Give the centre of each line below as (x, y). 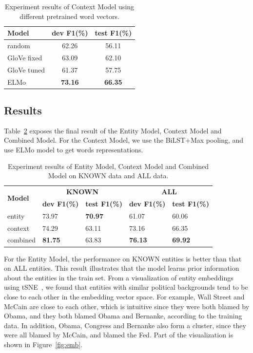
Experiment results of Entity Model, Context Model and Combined (108, 166)
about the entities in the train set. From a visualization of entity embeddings (119, 277)
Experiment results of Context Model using (70, 6)
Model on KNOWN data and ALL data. (108, 176)
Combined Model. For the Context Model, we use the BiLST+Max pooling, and (124, 140)
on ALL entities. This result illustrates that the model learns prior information (122, 268)
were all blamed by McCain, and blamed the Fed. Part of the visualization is (119, 335)
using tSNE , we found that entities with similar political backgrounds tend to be (126, 287)
